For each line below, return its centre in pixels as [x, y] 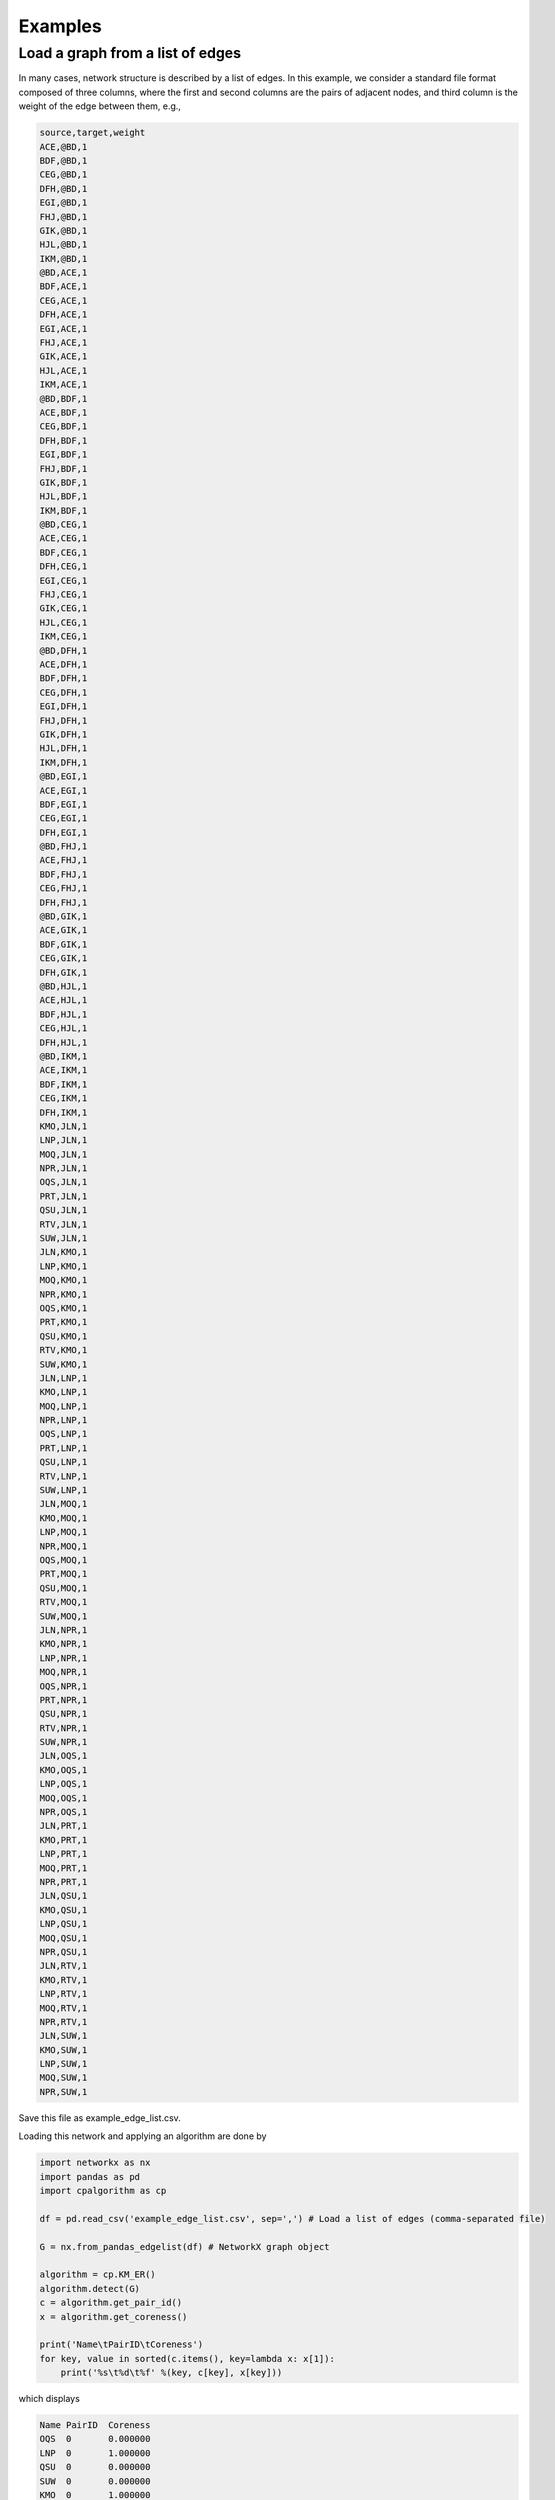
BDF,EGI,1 [63, 804]
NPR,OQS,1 [63, 1812]
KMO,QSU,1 [63, 1909]
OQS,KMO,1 [63, 1308]
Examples [60, 26]
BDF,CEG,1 [63, 552]
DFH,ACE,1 [63, 314]
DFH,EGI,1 [63, 832]
